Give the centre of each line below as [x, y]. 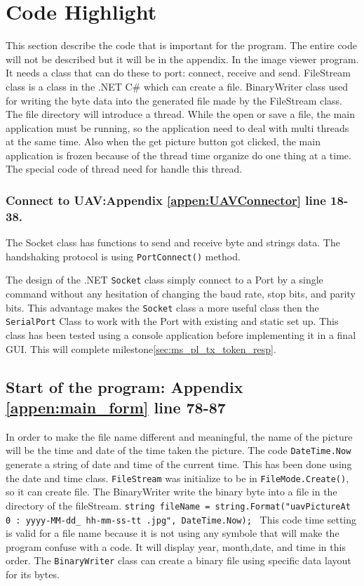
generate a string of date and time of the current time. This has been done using [179, 464]
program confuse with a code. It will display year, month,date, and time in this [176, 546]
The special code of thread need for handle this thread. [124, 169]
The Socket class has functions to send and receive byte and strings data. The [173, 242]
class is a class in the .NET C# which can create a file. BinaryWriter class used [177, 86]
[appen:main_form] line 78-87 [116, 407]
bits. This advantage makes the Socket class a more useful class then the [162, 307]
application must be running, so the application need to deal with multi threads [177, 127]
